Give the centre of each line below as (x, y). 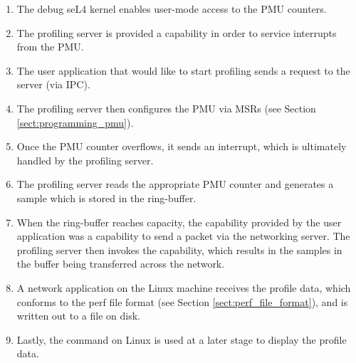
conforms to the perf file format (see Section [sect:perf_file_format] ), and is (182, 301)
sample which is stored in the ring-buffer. (106, 198)
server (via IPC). (53, 84)
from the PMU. (50, 47)
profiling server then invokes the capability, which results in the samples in (179, 249)
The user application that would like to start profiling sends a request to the (183, 70)
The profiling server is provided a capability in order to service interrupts (177, 32)
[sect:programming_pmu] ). (75, 122)
